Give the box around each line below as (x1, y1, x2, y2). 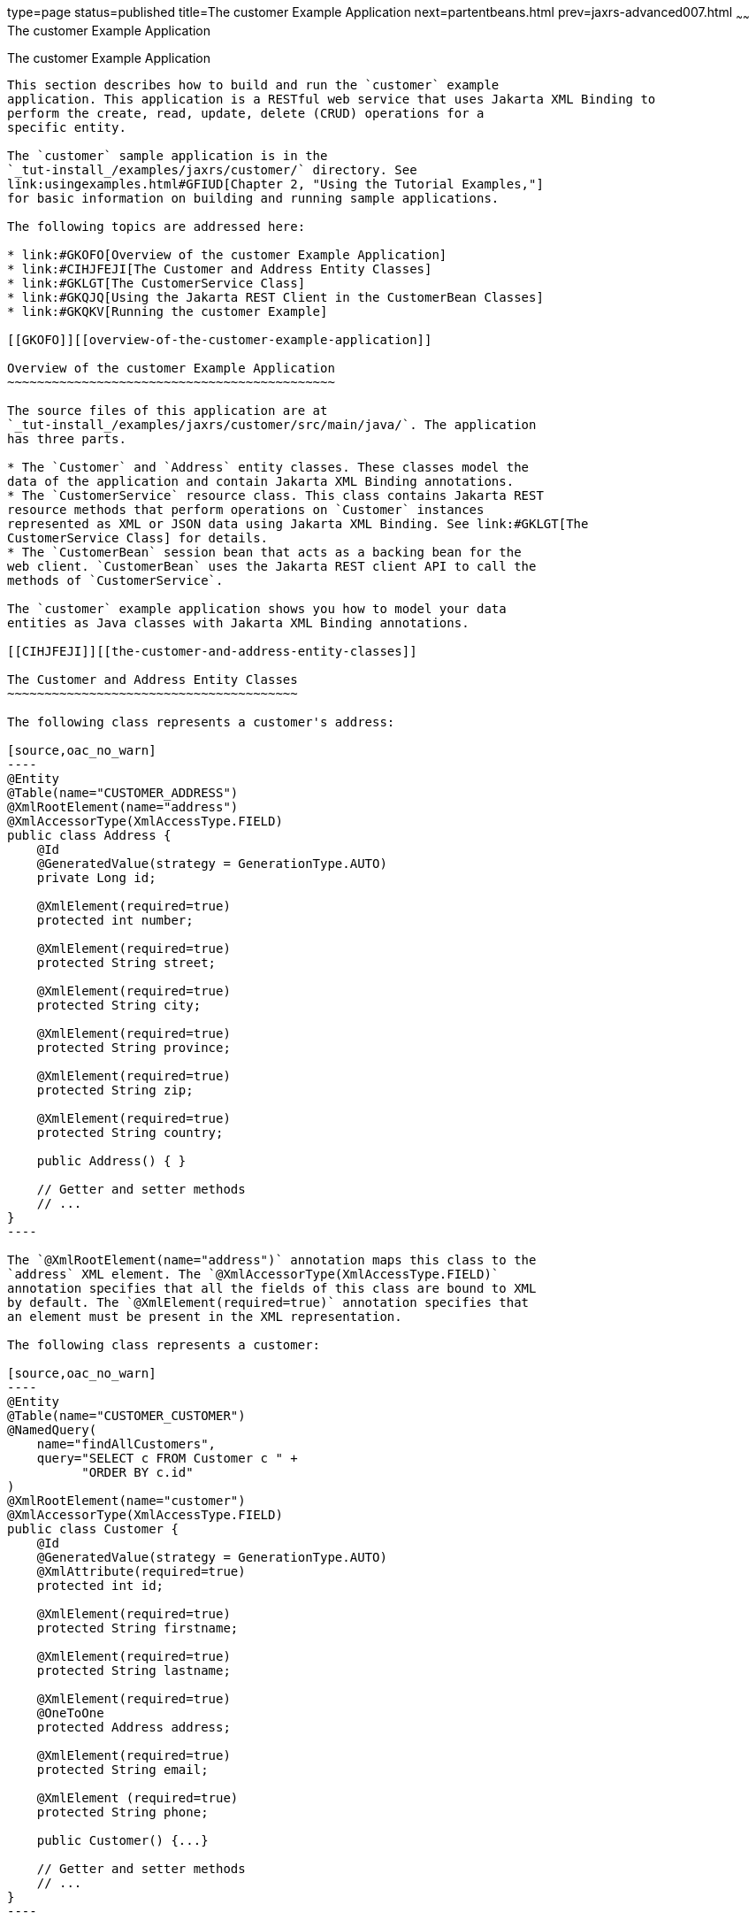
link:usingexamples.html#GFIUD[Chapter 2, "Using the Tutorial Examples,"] (7, 176, 544, 191)
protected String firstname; (36, 1620, 239, 1635)
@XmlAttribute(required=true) (36, 1563, 246, 1578)
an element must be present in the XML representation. (7, 1309, 402, 1324)
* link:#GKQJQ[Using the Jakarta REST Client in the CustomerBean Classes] (7, 289, 544, 304)
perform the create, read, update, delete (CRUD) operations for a (7, 105, 485, 120)
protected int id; (36, 1578, 164, 1593)
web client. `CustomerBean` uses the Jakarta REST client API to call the (7, 558, 537, 573)
